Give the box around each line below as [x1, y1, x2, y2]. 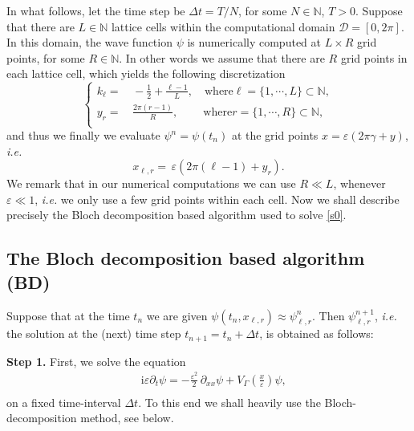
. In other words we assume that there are [119, 49, 325, 66]
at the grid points [231, 127, 319, 144]
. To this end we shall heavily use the [138, 393, 321, 410]
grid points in [340, 49, 408, 66]
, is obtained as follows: [259, 325, 374, 342]
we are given [146, 307, 208, 323]
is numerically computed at [187, 34, 321, 51]
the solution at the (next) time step [6, 325, 181, 342]
